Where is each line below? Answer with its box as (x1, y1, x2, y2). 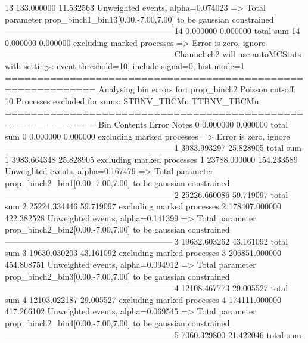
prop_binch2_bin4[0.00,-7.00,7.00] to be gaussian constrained (5, 317, 230, 329)
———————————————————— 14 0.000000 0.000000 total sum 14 (5, 24, 300, 37)
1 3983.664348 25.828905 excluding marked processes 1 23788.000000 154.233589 (5, 153, 298, 165)
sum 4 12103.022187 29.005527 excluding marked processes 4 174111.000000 (5, 293, 281, 305)
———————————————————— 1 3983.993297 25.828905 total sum (5, 141, 301, 154)
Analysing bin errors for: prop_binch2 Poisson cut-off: (98, 83, 296, 95)
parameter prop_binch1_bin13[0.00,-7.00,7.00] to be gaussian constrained (5, 13, 274, 25)
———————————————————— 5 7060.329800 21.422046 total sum (5, 328, 301, 341)
